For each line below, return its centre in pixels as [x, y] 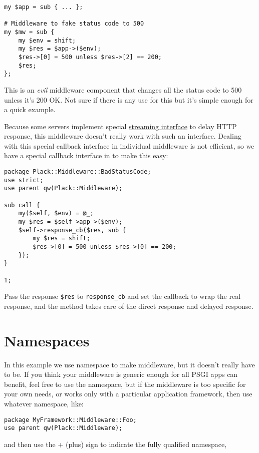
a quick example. [30, 109]
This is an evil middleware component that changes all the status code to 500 [123, 89]
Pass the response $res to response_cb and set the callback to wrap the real [122, 296]
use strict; [24, 180]
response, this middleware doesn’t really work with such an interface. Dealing [123, 136]
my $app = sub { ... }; [44, 7]
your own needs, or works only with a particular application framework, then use [128, 394]
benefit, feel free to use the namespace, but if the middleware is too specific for [125, 384]
